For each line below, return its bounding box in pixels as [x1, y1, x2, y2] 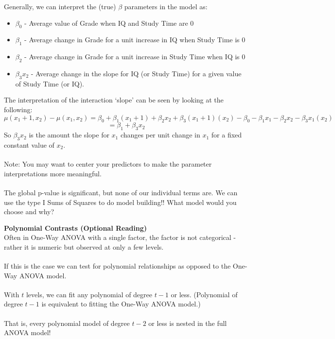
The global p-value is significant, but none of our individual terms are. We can [4, 187, 238, 197]
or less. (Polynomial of [171, 289, 238, 299]
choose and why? [4, 206, 54, 217]
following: [4, 104, 33, 114]
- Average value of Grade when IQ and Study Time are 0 [24, 17, 194, 28]
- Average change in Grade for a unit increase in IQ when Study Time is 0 [24, 34, 246, 45]
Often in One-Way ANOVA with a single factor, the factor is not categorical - [4, 232, 236, 242]
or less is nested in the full [148, 318, 227, 328]
